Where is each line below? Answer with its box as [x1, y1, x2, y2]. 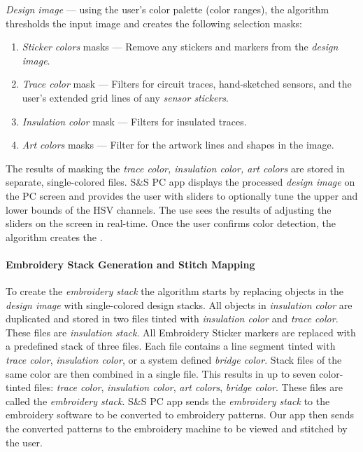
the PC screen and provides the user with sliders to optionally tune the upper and [6, 188, 358, 203]
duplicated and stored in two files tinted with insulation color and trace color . [6, 311, 339, 326]
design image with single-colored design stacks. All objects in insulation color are [6, 297, 353, 312]
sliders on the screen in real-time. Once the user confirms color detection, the [6, 216, 336, 231]
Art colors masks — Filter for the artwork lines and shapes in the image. [22, 137, 334, 152]
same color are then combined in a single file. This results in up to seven [6, 366, 316, 381]
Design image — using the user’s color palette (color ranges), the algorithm [6, 2, 329, 16]
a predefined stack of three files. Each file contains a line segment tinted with [6, 338, 336, 353]
